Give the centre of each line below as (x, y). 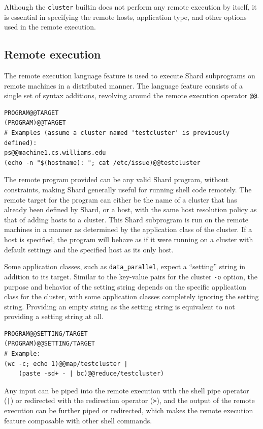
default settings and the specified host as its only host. (89, 249)
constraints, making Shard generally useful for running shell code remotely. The (128, 190)
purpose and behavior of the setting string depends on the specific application (125, 286)
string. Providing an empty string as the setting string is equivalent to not (120, 306)
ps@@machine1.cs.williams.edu (55, 153)
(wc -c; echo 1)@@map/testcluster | (66, 364)
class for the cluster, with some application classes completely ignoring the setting (131, 296)
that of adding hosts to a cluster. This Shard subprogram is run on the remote (126, 219)
